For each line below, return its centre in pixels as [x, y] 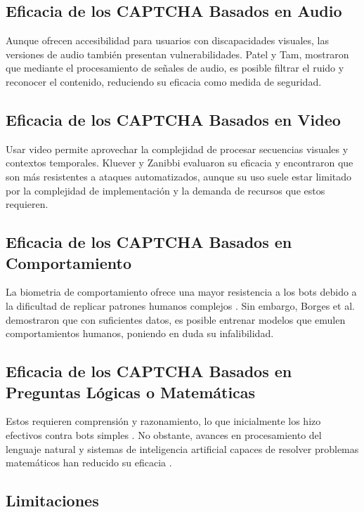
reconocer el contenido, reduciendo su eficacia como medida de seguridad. [164, 81]
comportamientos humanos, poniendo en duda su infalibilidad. [140, 333]
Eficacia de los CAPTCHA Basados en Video [173, 119]
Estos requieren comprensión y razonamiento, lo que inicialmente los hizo [163, 421]
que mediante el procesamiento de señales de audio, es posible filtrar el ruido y [175, 68]
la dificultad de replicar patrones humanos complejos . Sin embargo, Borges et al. [180, 305]
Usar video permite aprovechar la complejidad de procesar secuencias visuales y [177, 149]
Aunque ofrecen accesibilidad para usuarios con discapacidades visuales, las [168, 40]
